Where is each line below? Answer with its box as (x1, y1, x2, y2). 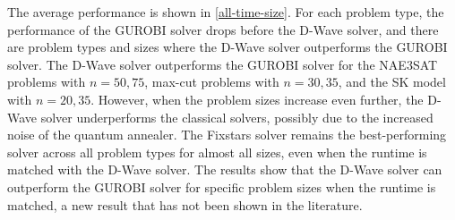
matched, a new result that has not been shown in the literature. (7, 195, 363, 214)
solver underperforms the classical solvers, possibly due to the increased (40, 107, 434, 126)
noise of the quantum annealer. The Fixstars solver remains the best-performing (7, 125, 447, 144)
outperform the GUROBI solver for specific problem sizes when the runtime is (7, 177, 436, 196)
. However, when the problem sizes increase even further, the (90, 89, 424, 108)
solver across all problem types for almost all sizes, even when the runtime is (7, 142, 427, 161)
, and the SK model (338, 72, 446, 91)
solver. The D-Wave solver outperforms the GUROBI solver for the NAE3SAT (7, 55, 438, 73)
